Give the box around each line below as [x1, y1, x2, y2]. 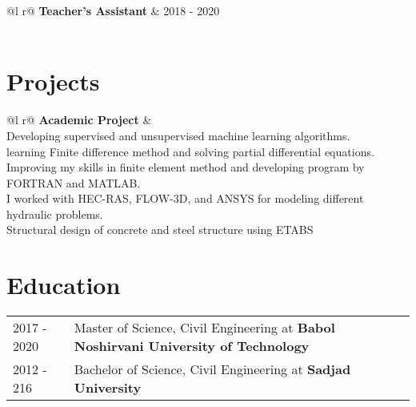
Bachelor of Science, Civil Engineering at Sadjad [74, 360, 351, 379]
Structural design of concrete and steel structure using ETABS [6, 221, 314, 238]
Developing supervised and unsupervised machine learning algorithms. [6, 127, 350, 143]
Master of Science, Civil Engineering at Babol [74, 318, 335, 337]
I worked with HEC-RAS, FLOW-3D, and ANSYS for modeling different [6, 190, 364, 207]
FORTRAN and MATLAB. [6, 174, 141, 191]
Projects [6, 65, 100, 98]
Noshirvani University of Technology [74, 336, 310, 356]
